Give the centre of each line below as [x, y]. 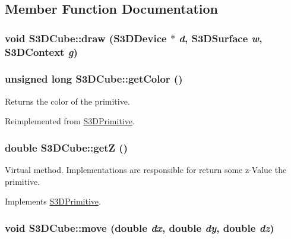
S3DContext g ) [41, 51]
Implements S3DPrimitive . [53, 201]
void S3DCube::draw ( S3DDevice [86, 38]
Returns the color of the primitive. [67, 101]
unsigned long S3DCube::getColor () [94, 79]
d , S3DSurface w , [221, 38]
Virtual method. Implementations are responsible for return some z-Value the [146, 170]
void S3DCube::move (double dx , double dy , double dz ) [140, 227]
